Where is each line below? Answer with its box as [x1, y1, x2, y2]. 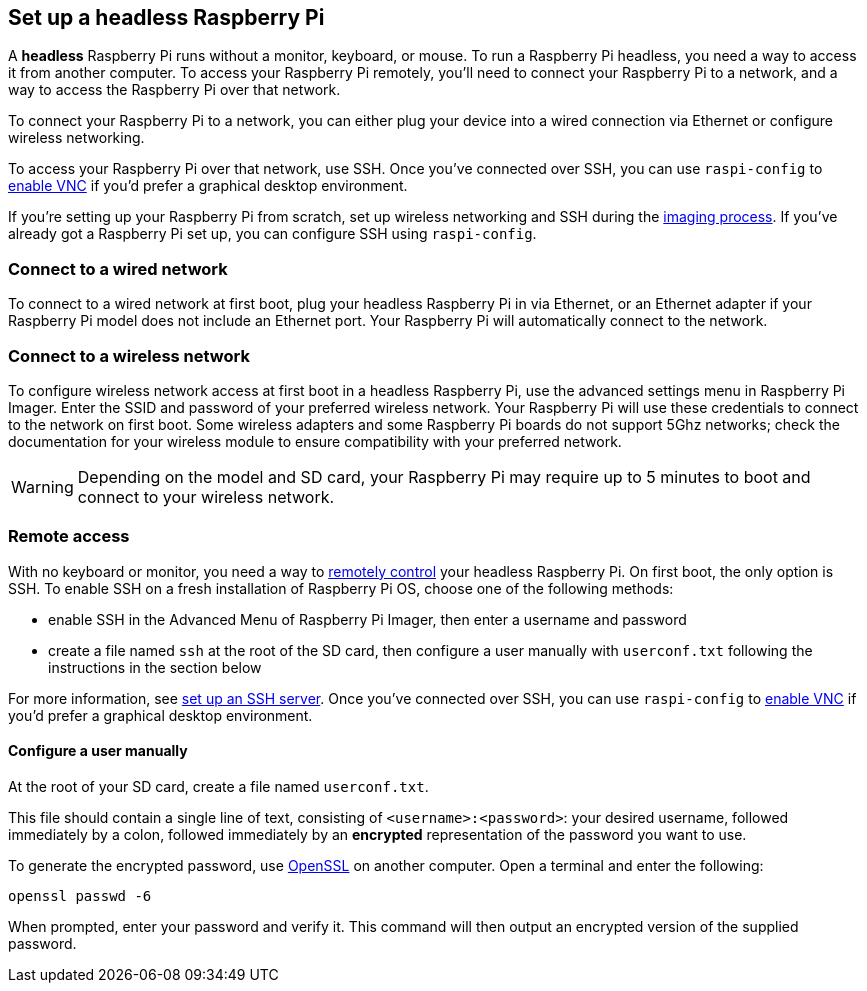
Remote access [8, 526, 130, 547]
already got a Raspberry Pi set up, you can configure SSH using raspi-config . [8, 225, 537, 243]
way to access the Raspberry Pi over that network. [8, 81, 341, 99]
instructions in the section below [48, 658, 262, 676]
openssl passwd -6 [8, 887, 152, 904]
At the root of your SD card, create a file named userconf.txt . [8, 777, 429, 795]
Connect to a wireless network [8, 345, 250, 366]
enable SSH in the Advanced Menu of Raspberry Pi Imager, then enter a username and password [48, 610, 687, 628]
